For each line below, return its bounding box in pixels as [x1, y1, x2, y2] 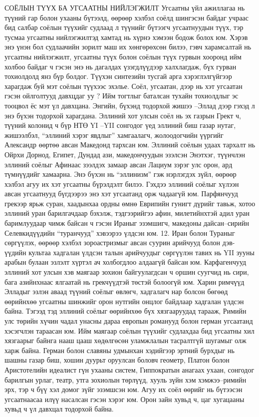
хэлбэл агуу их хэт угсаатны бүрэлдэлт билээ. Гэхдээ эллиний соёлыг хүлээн [4, 178, 239, 189]
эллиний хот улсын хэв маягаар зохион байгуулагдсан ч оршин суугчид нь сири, [4, 267, 249, 277]
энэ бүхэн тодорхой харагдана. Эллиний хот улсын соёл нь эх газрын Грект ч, [4, 110, 241, 120]
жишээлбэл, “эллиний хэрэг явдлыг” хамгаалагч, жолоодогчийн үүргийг [4, 129, 224, 140]
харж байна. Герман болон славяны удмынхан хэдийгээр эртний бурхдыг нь [4, 345, 235, 355]
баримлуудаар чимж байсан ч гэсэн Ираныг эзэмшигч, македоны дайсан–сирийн [4, 218, 250, 228]
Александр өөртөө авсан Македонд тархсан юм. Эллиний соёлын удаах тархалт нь [4, 139, 256, 150]
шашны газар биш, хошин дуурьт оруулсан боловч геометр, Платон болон [4, 355, 230, 365]
